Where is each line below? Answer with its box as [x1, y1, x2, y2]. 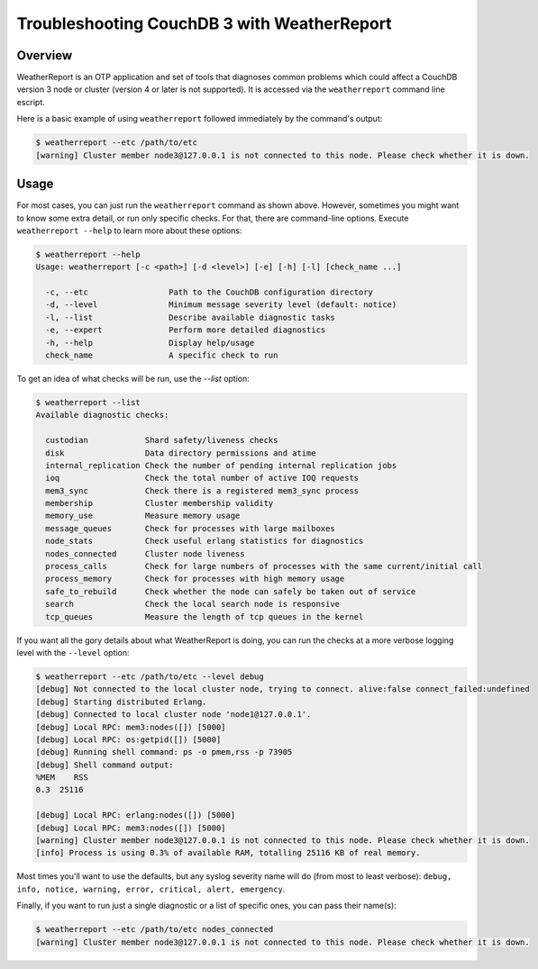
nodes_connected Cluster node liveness [45, 548, 245, 558]
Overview [16, 48, 73, 63]
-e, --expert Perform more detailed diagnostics [45, 325, 326, 335]
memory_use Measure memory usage [45, 511, 241, 521]
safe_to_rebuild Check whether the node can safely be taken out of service [45, 586, 416, 596]
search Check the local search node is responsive [45, 599, 341, 610]
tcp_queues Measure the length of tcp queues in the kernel [45, 611, 364, 621]
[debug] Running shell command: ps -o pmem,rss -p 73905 [35, 747, 293, 757]
